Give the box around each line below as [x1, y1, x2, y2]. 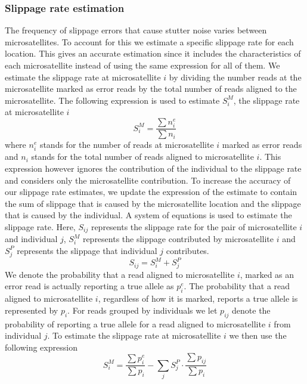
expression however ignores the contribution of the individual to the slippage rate [5, 162, 302, 174]
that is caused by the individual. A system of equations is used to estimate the [5, 209, 292, 221]
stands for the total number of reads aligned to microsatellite [31, 150, 254, 163]
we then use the [229, 329, 287, 342]
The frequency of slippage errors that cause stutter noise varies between [5, 24, 267, 36]
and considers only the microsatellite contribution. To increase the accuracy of [5, 174, 291, 186]
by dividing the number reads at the [169, 70, 302, 83]
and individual [5, 233, 58, 245]
